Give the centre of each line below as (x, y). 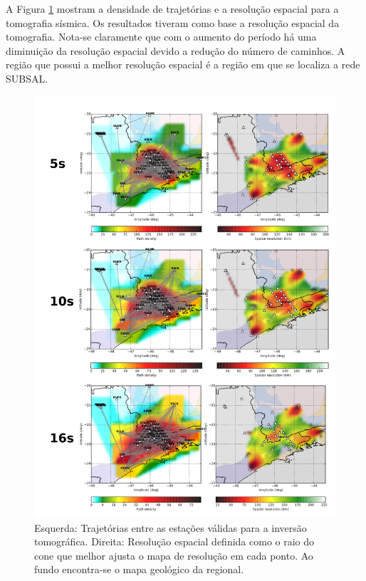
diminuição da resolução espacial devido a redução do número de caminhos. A (176, 50)
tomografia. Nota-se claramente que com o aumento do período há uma (161, 37)
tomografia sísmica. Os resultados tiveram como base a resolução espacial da (173, 22)
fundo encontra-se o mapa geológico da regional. (139, 569)
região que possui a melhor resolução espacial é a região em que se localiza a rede (183, 64)
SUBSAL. (27, 78)
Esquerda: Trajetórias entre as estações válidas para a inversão (171, 527)
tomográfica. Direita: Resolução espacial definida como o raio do (174, 541)
